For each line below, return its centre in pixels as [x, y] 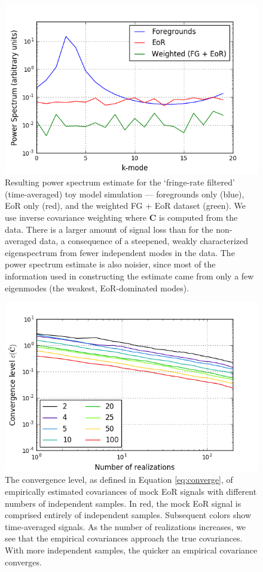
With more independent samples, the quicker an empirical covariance [131, 550]
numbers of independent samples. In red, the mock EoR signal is [123, 503]
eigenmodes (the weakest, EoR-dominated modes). [97, 287]
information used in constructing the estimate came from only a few [129, 276]
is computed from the [198, 217]
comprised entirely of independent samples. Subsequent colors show [128, 515]
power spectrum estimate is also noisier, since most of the [110, 264]
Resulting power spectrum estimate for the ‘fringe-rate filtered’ [120, 182]
